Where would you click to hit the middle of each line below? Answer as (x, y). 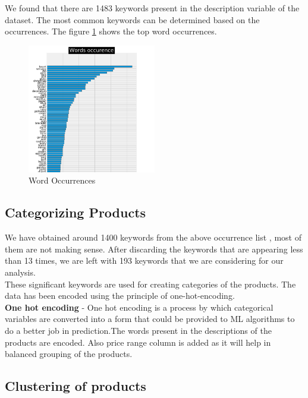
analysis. (20, 272)
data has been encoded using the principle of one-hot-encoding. (120, 296)
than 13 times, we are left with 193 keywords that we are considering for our (144, 260)
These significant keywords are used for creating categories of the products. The (150, 284)
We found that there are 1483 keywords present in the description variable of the (152, 8)
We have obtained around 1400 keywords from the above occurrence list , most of (153, 237)
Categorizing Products (76, 212)
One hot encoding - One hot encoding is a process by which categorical (139, 307)
